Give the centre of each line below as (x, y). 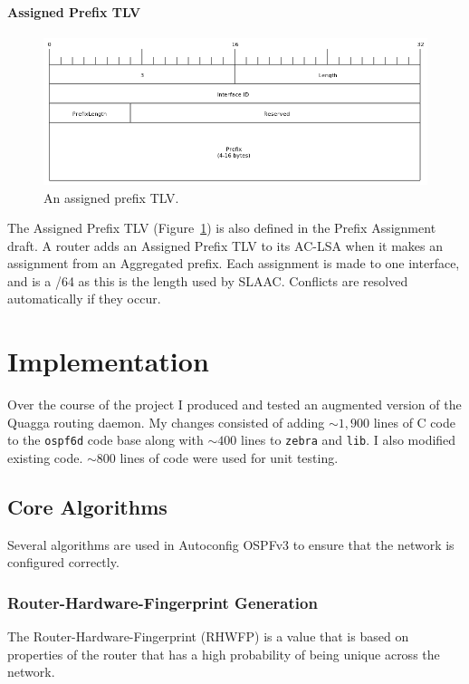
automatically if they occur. (84, 299)
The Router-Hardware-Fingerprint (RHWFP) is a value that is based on (208, 636)
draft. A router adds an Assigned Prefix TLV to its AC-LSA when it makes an (225, 245)
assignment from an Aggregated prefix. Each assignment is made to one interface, (234, 263)
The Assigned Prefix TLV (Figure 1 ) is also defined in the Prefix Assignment (222, 228)
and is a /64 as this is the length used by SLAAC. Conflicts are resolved (208, 280)
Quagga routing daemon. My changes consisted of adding (166, 422)
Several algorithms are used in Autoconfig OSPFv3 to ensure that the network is (231, 544)
